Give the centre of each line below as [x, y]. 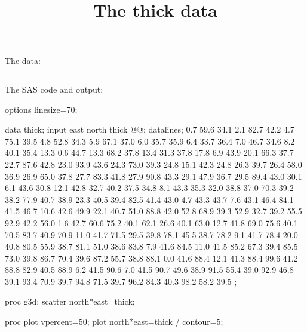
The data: [23, 61]
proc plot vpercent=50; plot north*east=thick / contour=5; [114, 322]
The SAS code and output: [54, 89]
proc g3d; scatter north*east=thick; [70, 301]
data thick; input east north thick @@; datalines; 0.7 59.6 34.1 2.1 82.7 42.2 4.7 [150, 129]
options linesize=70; [41, 109]
